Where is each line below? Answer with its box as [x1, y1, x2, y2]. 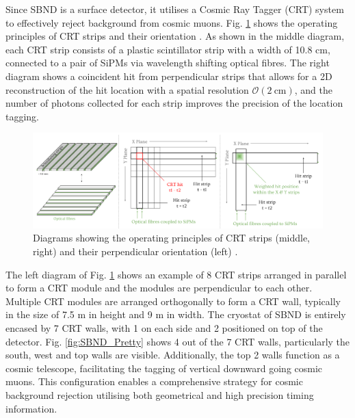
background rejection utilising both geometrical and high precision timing [5, 388, 314, 402]
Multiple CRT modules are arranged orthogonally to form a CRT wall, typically [5, 293, 341, 308]
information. [5, 401, 57, 415]
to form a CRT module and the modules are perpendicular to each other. [5, 280, 313, 295]
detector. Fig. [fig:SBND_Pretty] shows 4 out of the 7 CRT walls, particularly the [5, 334, 350, 348]
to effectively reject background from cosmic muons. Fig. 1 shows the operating [5, 15, 338, 29]
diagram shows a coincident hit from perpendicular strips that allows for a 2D [5, 68, 332, 83]
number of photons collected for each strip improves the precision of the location [5, 96, 343, 110]
